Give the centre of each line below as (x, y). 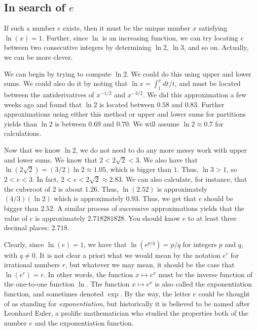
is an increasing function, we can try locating (170, 37)
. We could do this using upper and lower (189, 73)
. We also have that (168, 159)
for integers (200, 244)
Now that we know (32, 149)
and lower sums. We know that (51, 159)
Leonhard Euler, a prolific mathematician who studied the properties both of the (126, 313)
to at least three (212, 218)
